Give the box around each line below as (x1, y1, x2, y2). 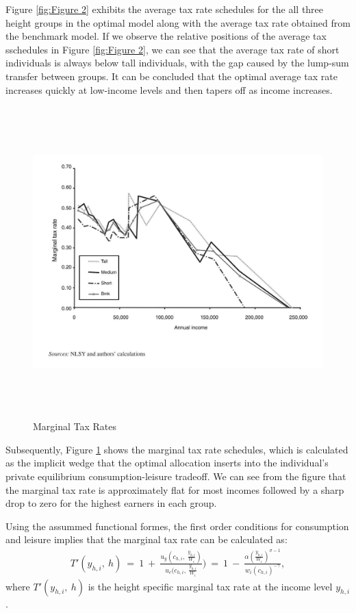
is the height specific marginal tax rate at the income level (88, 579, 333, 593)
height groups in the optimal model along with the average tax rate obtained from (5, 15, 351, 29)
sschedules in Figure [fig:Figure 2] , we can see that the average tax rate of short (5, 42, 340, 56)
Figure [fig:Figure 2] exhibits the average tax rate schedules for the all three (5, 2, 324, 16)
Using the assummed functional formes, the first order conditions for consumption (5, 518, 349, 533)
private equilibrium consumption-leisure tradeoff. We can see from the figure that (5, 469, 346, 484)
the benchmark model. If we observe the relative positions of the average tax (5, 29, 327, 43)
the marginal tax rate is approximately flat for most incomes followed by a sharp (5, 482, 344, 497)
